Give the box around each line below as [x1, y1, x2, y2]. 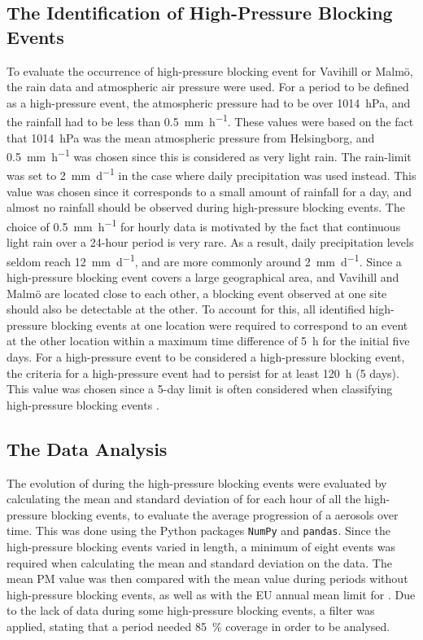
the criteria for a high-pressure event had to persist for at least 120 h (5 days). [7, 364, 399, 381]
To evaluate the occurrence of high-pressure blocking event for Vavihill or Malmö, [7, 62, 413, 79]
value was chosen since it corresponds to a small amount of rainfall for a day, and [7, 182, 412, 199]
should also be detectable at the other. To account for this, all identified [7, 300, 365, 318]
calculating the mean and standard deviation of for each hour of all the [7, 490, 361, 507]
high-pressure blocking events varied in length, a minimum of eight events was [7, 537, 396, 555]
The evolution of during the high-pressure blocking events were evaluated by [7, 474, 387, 491]
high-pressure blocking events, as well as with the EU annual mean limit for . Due [7, 585, 416, 603]
